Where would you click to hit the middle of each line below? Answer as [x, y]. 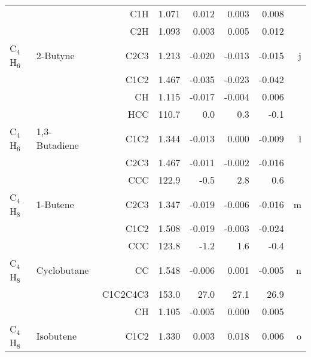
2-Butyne [55, 55]
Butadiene [57, 145]
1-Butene [55, 204]
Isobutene [57, 335]
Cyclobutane [62, 270]
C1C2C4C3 [125, 294]
